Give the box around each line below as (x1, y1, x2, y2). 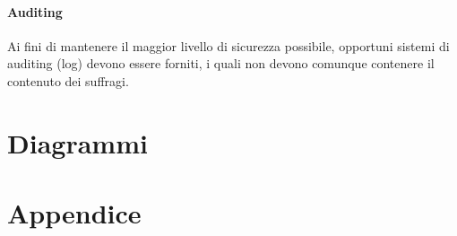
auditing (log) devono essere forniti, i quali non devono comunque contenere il (7, 54, 435, 73)
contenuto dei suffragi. (7, 71, 129, 90)
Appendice (7, 195, 142, 232)
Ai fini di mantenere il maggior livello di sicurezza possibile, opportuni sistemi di (7, 36, 450, 55)
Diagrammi (7, 124, 148, 161)
